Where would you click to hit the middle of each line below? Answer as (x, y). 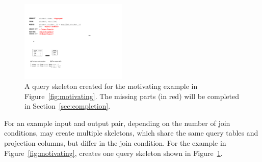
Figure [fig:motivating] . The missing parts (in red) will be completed (132, 96)
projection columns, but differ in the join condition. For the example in (115, 142)
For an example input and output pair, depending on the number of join (117, 123)
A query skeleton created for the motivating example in (111, 86)
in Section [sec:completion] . (68, 106)
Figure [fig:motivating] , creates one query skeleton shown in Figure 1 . (113, 153)
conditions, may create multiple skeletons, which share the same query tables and (131, 133)
